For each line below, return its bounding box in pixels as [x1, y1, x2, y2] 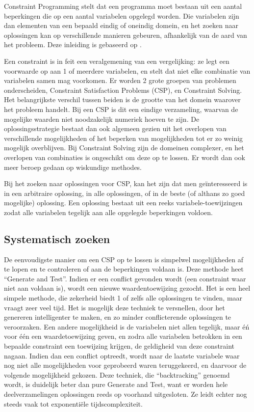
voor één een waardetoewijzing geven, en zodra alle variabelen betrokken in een [4, 331, 242, 341]
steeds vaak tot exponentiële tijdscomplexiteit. [4, 398, 143, 409]
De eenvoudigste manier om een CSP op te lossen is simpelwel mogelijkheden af [4, 254, 244, 264]
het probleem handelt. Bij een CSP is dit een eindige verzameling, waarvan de [4, 104, 238, 114]
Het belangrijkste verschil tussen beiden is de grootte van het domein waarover [4, 94, 241, 105]
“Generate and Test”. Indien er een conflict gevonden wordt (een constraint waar [4, 273, 246, 283]
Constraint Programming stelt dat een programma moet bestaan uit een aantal [4, 1, 242, 11]
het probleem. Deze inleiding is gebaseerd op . [4, 39, 142, 50]
